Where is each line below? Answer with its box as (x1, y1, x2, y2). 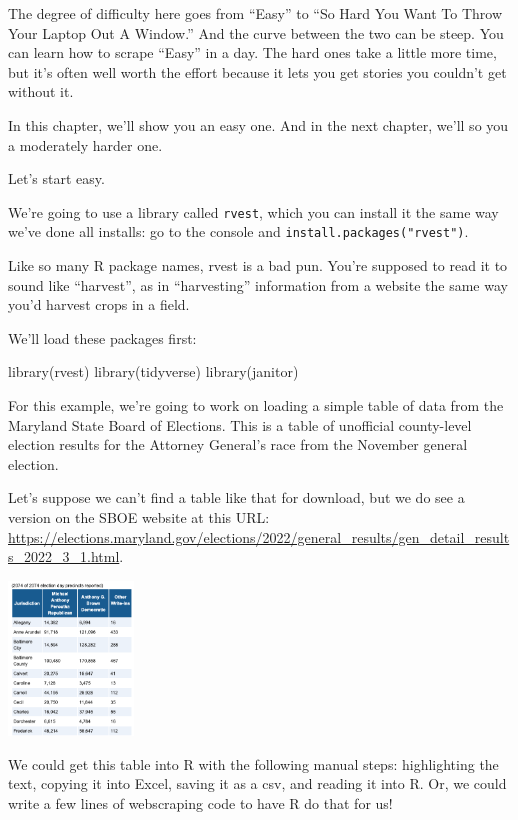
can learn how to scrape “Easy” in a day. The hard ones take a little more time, (8, 42, 497, 63)
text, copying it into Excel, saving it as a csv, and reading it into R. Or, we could (8, 773, 507, 794)
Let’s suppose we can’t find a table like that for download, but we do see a (8, 487, 465, 508)
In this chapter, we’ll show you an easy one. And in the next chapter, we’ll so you (8, 114, 509, 135)
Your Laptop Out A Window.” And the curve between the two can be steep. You (8, 22, 504, 43)
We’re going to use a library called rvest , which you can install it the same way (8, 201, 499, 222)
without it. (8, 81, 74, 102)
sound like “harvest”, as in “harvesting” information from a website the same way (8, 274, 508, 295)
